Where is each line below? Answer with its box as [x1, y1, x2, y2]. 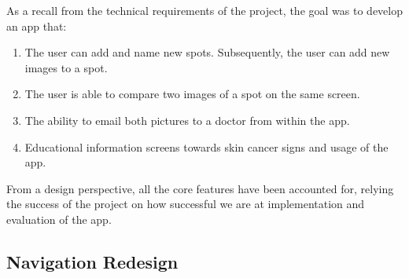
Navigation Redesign [6, 249, 179, 273]
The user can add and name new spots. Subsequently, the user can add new [24, 44, 390, 60]
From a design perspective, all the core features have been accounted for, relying [6, 180, 394, 196]
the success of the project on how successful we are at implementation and [6, 196, 365, 212]
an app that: [6, 17, 67, 34]
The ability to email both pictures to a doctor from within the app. [24, 112, 350, 128]
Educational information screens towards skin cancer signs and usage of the [24, 138, 389, 155]
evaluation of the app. [6, 210, 112, 227]
